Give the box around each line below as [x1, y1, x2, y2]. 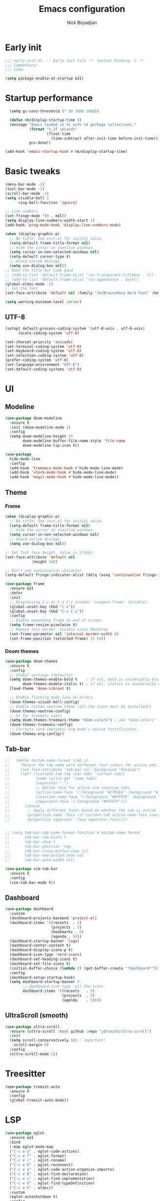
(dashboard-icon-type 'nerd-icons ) [9, 952, 82, 957]
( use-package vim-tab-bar [5, 866, 58, 871]
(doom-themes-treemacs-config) [9, 722, 73, 727]
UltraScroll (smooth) [5, 1011, 68, 1020]
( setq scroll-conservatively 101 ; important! [9, 1038, 106, 1043]
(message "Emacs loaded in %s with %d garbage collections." [9, 122, 137, 127]
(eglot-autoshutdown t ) [9, 1194, 58, 1200]
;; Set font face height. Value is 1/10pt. [5, 550, 95, 555]
